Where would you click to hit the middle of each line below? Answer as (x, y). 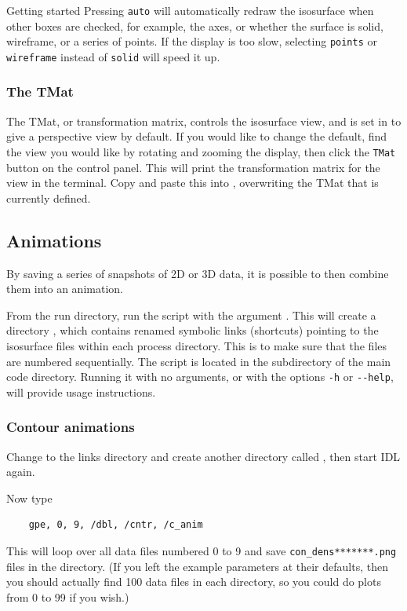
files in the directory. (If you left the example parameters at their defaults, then (197, 566)
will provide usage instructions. (81, 391)
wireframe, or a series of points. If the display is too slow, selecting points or (192, 41)
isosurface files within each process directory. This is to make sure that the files (197, 345)
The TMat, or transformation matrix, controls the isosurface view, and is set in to (204, 121)
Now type (29, 498)
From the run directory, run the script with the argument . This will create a (191, 315)
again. (21, 472)
